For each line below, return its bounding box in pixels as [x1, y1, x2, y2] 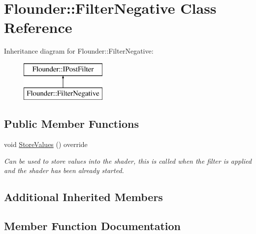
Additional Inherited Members [4, 189, 163, 205]
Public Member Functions [4, 116, 139, 131]
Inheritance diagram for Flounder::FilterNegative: [4, 46, 154, 56]
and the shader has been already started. [4, 165, 124, 175]
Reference [4, 17, 72, 37]
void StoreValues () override [4, 139, 88, 149]
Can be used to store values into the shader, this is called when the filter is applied [4, 155, 252, 166]
